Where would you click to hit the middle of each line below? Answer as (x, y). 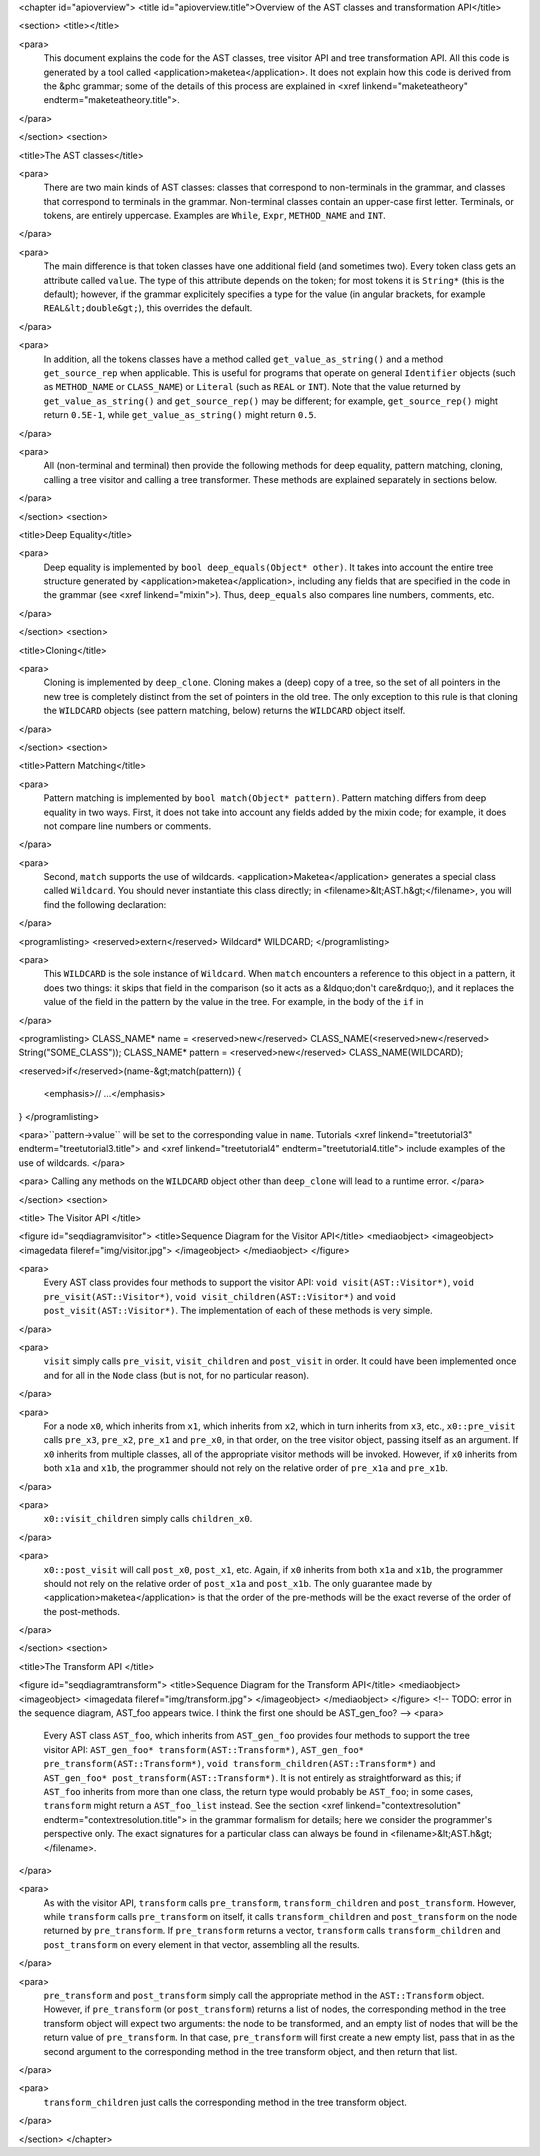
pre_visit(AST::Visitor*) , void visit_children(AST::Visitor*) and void (220, 1296)
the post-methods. (81, 1611)
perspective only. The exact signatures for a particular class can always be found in (216, 1834)
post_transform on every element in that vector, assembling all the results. (201, 1944)
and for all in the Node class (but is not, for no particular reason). (176, 1375)
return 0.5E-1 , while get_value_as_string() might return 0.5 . (180, 415)
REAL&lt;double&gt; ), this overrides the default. (148, 308)
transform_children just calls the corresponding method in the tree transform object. (225, 2102)
